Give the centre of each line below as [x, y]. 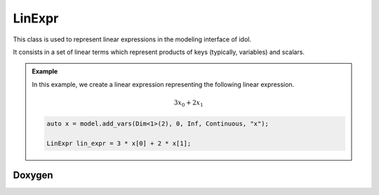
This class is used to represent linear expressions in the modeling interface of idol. [132, 39]
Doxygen [33, 175]
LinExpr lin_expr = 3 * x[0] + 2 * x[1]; [119, 143]
